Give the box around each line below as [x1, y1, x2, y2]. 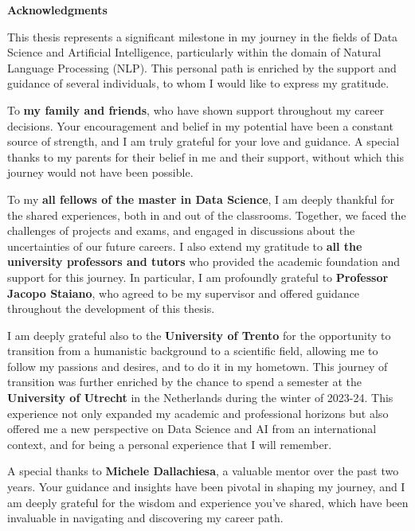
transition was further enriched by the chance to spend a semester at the [7, 373, 362, 390]
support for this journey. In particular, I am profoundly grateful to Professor [7, 268, 389, 285]
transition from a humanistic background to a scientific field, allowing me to [7, 342, 378, 359]
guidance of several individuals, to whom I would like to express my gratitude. [7, 75, 390, 92]
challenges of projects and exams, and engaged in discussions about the [7, 222, 355, 239]
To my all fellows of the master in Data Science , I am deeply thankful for [7, 190, 394, 207]
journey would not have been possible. [7, 164, 194, 181]
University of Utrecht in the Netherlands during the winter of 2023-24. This [7, 389, 393, 406]
